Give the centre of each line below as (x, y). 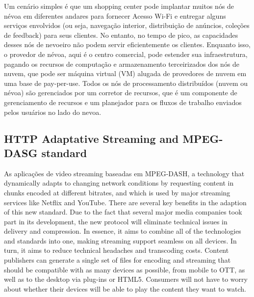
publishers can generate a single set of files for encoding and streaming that (117, 260)
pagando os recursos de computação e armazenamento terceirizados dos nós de (122, 64)
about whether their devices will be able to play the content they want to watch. (125, 288)
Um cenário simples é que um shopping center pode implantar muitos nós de (119, 6)
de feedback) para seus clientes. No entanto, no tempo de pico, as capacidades (121, 35)
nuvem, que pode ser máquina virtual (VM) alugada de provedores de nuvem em (125, 73)
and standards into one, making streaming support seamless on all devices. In (120, 240)
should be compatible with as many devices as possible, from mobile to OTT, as (125, 269)
